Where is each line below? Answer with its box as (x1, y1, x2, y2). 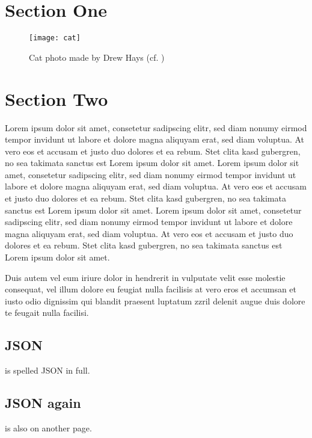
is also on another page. (5, 422, 92, 434)
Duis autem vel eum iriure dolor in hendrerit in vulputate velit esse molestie (5, 271, 286, 283)
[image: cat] (29, 34, 81, 43)
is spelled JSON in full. (5, 364, 90, 377)
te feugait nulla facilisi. (5, 306, 89, 319)
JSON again (5, 393, 81, 412)
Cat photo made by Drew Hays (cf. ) (29, 51, 165, 63)
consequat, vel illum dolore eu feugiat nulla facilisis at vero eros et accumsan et (5, 283, 297, 295)
